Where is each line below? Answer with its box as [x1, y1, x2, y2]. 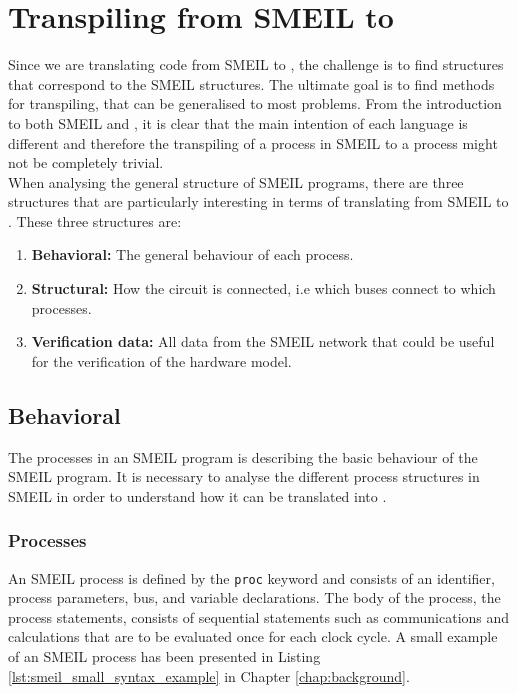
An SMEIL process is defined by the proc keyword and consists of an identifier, [8, 567, 495, 588]
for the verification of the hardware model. [31, 350, 292, 371]
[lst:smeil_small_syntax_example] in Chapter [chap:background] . [8, 665, 410, 686]
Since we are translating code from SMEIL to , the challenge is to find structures [8, 54, 504, 75]
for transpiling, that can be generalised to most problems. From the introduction [8, 93, 502, 114]
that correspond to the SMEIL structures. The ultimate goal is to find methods [8, 73, 495, 94]
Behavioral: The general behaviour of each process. [31, 244, 354, 265]
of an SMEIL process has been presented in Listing [8, 646, 321, 667]
